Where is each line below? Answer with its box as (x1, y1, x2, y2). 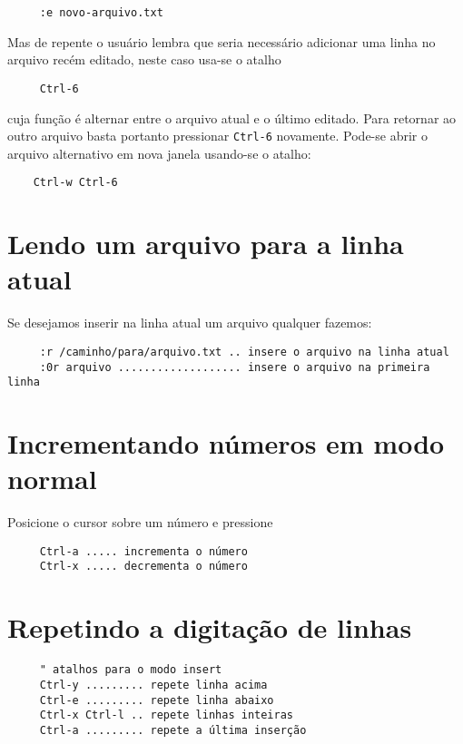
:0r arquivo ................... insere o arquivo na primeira (39, 360, 430, 374)
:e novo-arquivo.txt (39, 6, 163, 19)
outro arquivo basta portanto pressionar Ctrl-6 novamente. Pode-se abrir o (7, 126, 428, 145)
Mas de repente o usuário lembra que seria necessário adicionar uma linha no (7, 32, 436, 51)
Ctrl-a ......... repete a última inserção (39, 723, 307, 737)
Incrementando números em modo (7, 425, 445, 462)
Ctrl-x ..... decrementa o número (39, 560, 248, 573)
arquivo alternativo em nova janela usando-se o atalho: (7, 143, 311, 162)
